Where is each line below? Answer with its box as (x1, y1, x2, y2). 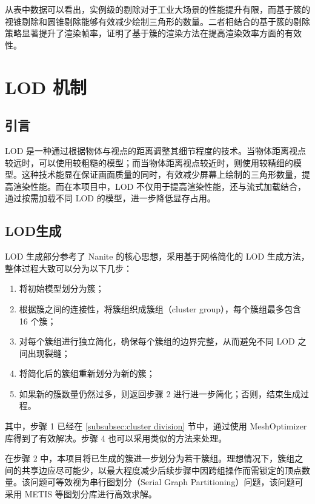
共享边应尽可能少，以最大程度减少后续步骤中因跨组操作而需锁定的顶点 (21, 463, 302, 476)
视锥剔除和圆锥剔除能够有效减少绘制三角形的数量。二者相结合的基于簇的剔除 (5, 15, 310, 27)
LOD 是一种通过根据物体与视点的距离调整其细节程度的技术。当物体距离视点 (5, 144, 306, 156)
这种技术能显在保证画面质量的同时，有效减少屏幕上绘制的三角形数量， (21, 168, 302, 181)
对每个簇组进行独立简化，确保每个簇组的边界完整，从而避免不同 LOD (19, 335, 295, 348)
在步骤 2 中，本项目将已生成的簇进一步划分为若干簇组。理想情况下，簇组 (5, 452, 295, 465)
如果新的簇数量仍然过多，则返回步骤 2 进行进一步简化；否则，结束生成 (19, 387, 301, 400)
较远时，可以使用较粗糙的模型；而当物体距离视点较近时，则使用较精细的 (5, 156, 293, 169)
